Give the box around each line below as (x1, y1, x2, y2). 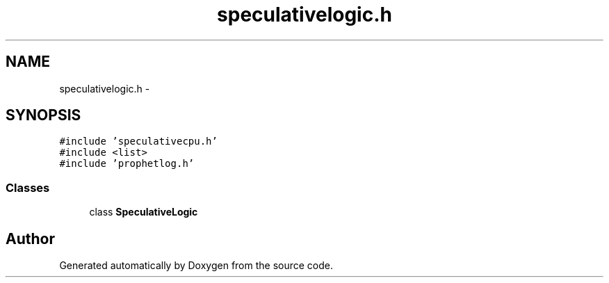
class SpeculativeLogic (89, 206, 198, 218)
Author (6, 229, 55, 248)
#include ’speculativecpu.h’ (59, 136, 218, 147)
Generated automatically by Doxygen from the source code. (59, 259, 334, 272)
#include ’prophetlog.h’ (59, 158, 195, 170)
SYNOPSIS (6, 106, 81, 124)
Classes (6, 180, 50, 195)
